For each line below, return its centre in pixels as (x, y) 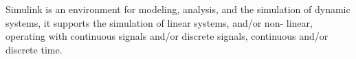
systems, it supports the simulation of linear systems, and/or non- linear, (159, 22)
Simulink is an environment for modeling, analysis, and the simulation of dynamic (178, 9)
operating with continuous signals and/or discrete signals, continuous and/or (167, 36)
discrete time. (34, 49)
